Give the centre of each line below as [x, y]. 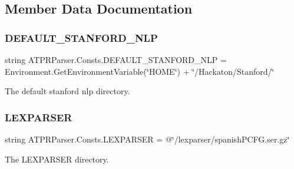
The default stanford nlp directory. [67, 91]
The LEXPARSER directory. [57, 159]
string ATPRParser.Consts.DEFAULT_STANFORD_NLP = [116, 59]
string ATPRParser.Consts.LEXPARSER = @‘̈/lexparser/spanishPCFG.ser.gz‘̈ [147, 139]
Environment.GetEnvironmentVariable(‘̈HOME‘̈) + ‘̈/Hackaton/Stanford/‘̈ [140, 71]
